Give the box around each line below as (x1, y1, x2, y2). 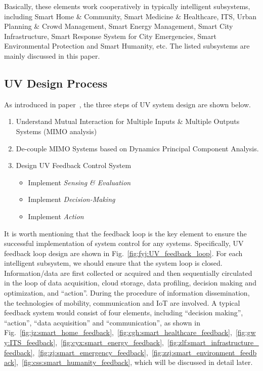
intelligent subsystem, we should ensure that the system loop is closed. (4, 258, 223, 268)
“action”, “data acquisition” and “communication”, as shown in (4, 317, 200, 327)
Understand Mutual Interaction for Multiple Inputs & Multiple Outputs (16, 116, 240, 127)
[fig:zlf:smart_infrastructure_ (167, 337, 259, 348)
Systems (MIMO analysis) (16, 126, 97, 136)
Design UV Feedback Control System (16, 160, 131, 171)
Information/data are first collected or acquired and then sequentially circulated (4, 267, 252, 278)
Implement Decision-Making (28, 194, 115, 204)
